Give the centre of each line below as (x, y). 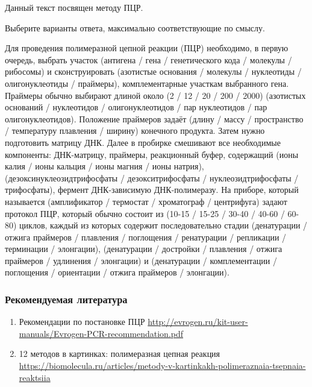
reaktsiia (35, 377)
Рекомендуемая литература (66, 299)
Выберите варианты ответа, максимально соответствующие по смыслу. (135, 27)
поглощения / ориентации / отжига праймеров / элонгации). (117, 272)
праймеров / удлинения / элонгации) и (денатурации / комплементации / (141, 260)
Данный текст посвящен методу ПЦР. (74, 7)
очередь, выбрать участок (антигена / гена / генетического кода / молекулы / (148, 59)
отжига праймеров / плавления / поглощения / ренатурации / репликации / (146, 237)
